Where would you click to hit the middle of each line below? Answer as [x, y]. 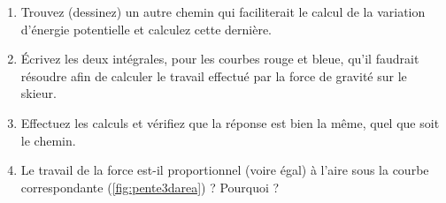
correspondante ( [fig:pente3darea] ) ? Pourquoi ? [150, 187]
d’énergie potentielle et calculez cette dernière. [146, 29]
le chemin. [48, 140]
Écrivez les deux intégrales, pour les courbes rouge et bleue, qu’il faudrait [220, 59]
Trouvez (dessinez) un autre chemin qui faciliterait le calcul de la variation [223, 11]
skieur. [38, 93]
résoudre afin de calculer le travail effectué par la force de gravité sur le [214, 75]
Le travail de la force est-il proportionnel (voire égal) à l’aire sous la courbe [225, 170]
